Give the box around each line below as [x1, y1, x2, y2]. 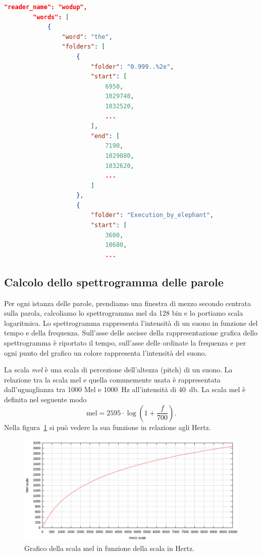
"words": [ [33, 13, 69, 21]
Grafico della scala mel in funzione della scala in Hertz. [24, 543, 195, 553]
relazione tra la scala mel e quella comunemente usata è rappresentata [4, 374, 221, 385]
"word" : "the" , [62, 33, 113, 40]
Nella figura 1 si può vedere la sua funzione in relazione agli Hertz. [4, 421, 211, 432]
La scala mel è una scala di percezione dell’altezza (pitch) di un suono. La [4, 364, 233, 375]
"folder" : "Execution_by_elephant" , [90, 211, 214, 219]
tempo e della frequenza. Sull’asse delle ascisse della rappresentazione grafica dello [4, 327, 258, 338]
